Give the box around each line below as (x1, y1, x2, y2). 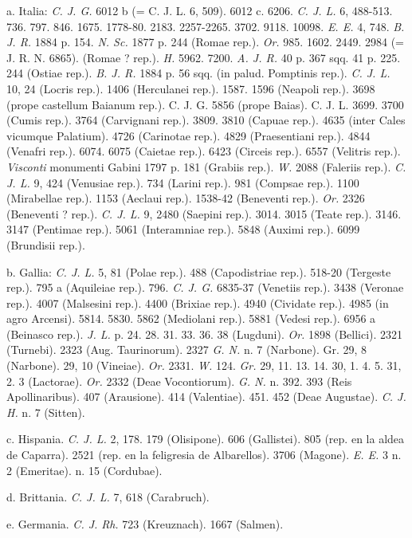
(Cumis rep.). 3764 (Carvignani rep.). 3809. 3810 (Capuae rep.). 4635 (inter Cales (6, 112, 406, 128)
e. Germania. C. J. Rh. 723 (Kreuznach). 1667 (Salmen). (6, 515, 284, 532)
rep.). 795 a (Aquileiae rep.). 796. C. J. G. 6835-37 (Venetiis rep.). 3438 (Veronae (6, 279, 404, 296)
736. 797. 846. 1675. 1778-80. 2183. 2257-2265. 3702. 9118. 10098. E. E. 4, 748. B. (6, 18, 405, 34)
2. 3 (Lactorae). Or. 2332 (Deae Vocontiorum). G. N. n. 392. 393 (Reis (6, 372, 352, 389)
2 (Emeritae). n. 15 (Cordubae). (6, 461, 163, 478)
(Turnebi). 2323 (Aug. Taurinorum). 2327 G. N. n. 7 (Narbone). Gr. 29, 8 (6, 341, 367, 358)
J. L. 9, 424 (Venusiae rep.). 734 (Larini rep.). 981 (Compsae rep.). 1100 (6, 174, 359, 190)
